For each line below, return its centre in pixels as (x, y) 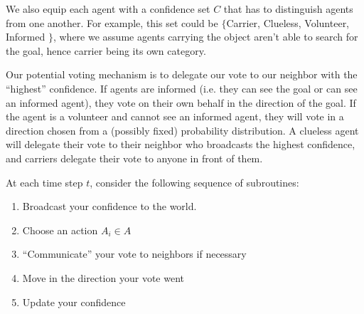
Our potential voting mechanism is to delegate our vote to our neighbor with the (182, 74)
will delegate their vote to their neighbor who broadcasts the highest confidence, (181, 144)
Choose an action (60, 230)
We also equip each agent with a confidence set (108, 9)
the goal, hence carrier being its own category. (106, 50)
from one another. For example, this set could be (112, 22)
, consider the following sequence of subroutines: (194, 182)
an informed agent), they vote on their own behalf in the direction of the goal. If (181, 102)
